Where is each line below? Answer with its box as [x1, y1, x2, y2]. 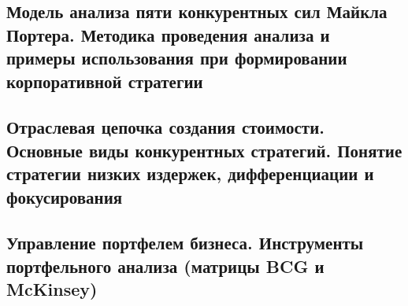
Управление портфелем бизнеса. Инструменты [6, 230, 364, 255]
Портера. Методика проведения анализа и [6, 22, 330, 46]
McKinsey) [6, 277, 98, 301]
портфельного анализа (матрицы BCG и [6, 253, 325, 278]
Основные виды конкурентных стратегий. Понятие [6, 138, 402, 162]
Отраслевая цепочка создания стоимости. [6, 115, 325, 139]
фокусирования [6, 184, 123, 208]
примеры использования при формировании [6, 46, 347, 70]
